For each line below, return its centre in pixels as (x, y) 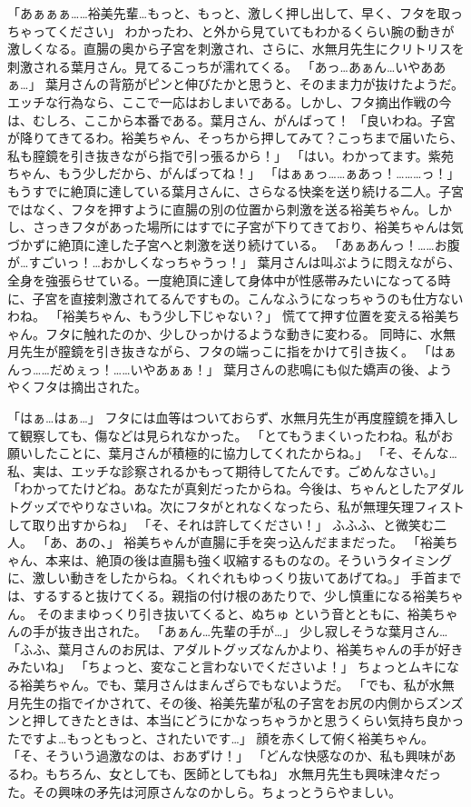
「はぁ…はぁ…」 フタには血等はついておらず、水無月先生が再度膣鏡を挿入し (233, 418)
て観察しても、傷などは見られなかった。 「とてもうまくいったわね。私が (224, 435)
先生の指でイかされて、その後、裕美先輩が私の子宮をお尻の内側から (222, 702)
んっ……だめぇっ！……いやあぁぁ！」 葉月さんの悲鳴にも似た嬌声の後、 (217, 369)
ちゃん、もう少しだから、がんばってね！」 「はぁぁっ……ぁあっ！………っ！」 (234, 173)
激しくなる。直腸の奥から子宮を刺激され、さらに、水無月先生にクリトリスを (236, 49)
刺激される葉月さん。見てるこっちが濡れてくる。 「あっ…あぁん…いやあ (221, 66)
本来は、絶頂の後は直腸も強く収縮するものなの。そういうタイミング (248, 559)
